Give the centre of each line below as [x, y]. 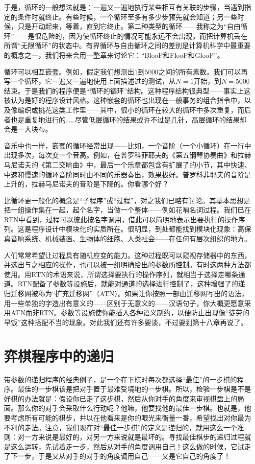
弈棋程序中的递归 [59, 356]
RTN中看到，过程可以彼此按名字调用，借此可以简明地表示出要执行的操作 [121, 219]
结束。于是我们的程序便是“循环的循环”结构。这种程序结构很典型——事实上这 [127, 90]
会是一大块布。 [28, 129]
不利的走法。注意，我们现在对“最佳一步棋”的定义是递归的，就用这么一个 [121, 427]
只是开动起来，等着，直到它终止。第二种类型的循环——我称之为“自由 [129, 26]
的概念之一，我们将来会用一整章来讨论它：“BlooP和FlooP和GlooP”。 [114, 55]
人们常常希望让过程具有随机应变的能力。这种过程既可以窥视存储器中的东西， [127, 255]
